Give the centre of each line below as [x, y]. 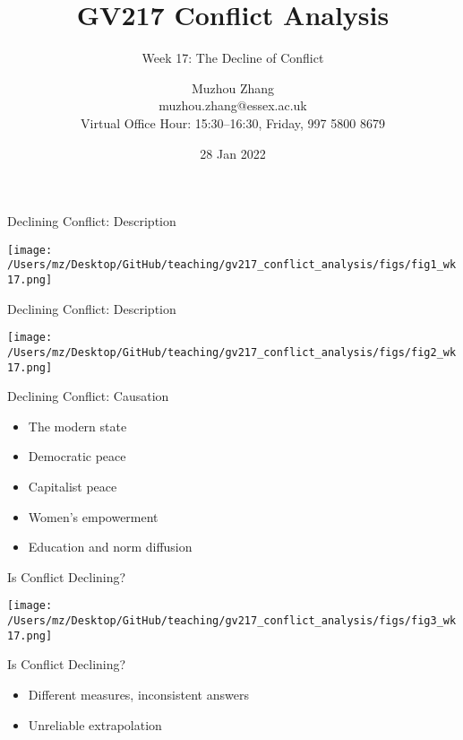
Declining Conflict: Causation [88, 396]
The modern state [77, 426]
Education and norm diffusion [110, 547]
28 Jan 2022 [233, 153]
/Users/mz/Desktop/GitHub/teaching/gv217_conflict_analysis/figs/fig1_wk [232, 265]
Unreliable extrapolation [95, 724]
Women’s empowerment [93, 516]
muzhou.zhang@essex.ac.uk [233, 105]
